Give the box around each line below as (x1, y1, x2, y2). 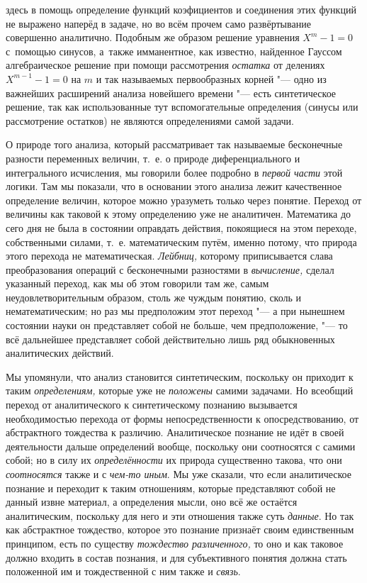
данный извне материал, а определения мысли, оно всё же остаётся (6, 494, 298, 509)
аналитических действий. (6, 345, 114, 360)
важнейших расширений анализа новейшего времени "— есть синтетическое (6, 85, 337, 100)
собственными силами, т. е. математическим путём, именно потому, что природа (6, 234, 357, 249)
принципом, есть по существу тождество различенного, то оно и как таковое (6, 535, 344, 550)
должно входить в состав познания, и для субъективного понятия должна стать (6, 550, 347, 565)
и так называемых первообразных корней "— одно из (96, 71, 327, 86)
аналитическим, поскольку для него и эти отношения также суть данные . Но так (6, 508, 354, 523)
